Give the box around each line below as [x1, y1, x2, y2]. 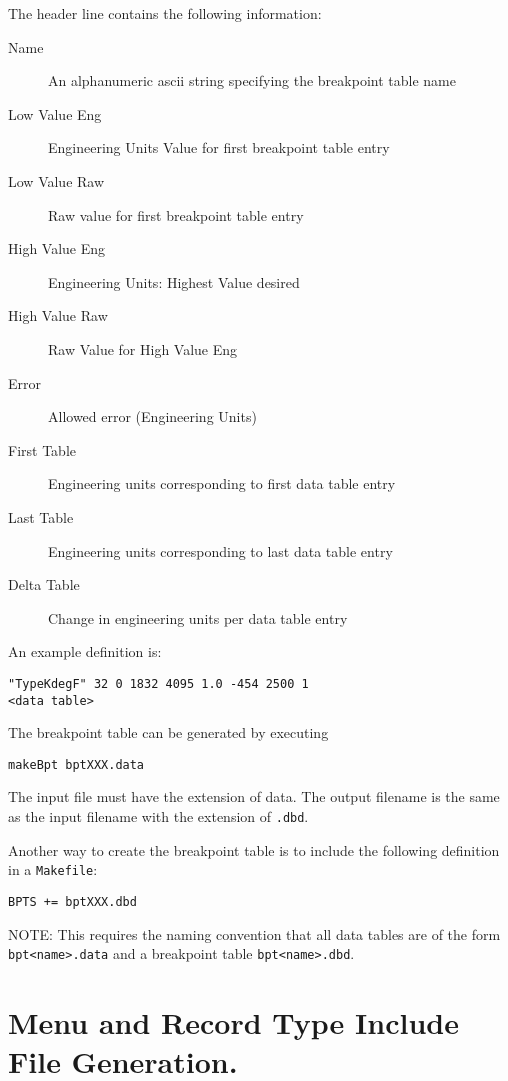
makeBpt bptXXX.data [8, 757, 145, 772]
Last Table [8, 506, 74, 527]
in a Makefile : [8, 859, 98, 880]
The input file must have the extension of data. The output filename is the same [8, 786, 500, 807]
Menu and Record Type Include [8, 1002, 459, 1043]
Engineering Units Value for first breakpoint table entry [48, 137, 390, 158]
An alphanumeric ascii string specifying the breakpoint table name [48, 70, 456, 91]
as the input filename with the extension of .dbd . [8, 806, 309, 827]
